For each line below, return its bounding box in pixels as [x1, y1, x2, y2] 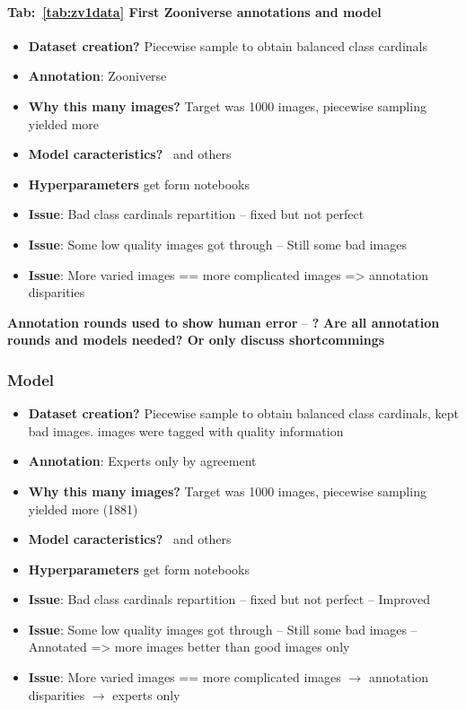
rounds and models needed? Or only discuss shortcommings [7, 330, 385, 349]
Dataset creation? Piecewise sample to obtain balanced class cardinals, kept [28, 404, 459, 423]
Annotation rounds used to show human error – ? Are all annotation [7, 312, 440, 331]
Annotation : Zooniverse [28, 66, 167, 85]
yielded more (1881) [28, 499, 138, 518]
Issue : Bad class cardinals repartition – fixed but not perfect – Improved [28, 590, 431, 609]
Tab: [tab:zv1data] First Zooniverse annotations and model [7, 2, 382, 21]
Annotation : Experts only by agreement [28, 451, 257, 470]
